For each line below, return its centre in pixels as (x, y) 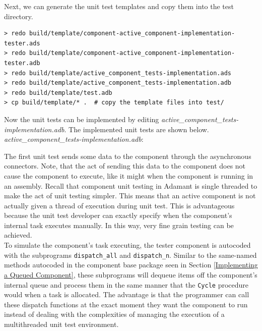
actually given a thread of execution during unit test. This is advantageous (119, 205)
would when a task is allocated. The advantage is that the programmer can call (127, 294)
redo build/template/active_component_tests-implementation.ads (121, 73)
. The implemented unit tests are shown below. (137, 129)
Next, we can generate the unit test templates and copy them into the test (119, 6)
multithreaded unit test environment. (61, 324)
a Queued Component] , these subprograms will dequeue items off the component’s (131, 274)
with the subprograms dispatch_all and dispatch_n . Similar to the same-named (130, 255)
